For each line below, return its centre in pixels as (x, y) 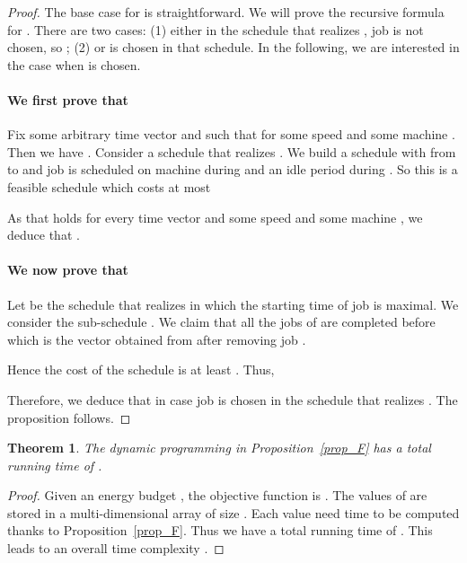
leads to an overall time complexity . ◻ (116, 548)
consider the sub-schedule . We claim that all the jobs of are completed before (221, 322)
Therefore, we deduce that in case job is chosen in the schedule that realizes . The (233, 399)
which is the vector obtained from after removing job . (157, 339)
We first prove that (68, 99)
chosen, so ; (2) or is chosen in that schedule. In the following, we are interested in (233, 47)
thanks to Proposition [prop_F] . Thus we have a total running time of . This (220, 530)
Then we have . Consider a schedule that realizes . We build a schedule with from (232, 151)
